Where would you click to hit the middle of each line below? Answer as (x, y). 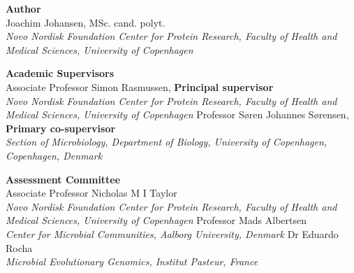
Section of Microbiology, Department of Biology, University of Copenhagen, (167, 142)
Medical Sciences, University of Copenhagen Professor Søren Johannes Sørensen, (177, 114)
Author (23, 8)
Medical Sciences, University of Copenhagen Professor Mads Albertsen (156, 220)
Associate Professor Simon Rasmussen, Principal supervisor (140, 86)
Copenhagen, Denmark (54, 155)
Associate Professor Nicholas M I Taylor (91, 193)
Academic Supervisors (60, 73)
